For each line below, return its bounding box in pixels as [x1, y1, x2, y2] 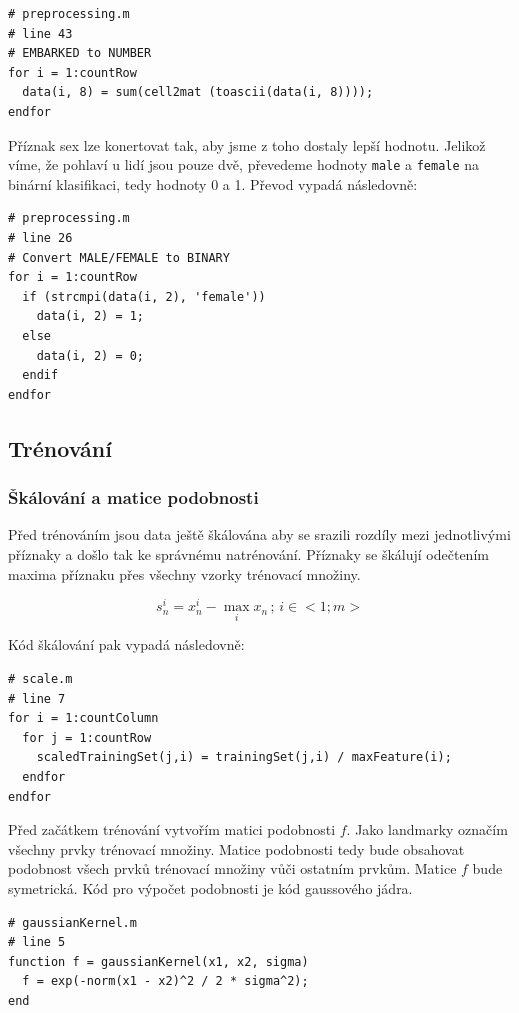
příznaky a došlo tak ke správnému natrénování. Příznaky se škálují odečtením [8, 543, 489, 564]
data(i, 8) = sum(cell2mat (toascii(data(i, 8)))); [22, 85, 374, 100]
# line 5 [8, 935, 66, 950]
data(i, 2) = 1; [36, 309, 145, 324]
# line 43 [8, 26, 73, 41]
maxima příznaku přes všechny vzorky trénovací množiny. [8, 563, 361, 584]
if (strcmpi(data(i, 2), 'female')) [22, 289, 266, 304]
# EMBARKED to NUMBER [8, 46, 152, 61]
